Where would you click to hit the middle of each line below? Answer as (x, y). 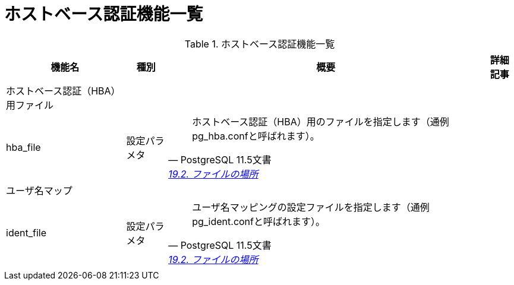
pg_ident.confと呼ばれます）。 (258, 221)
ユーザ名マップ (39, 190)
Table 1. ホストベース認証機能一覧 (260, 44)
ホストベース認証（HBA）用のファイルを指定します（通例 (321, 121)
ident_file (26, 232)
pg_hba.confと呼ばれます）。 (256, 136)
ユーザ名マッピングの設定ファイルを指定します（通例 (311, 207)
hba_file (23, 147)
